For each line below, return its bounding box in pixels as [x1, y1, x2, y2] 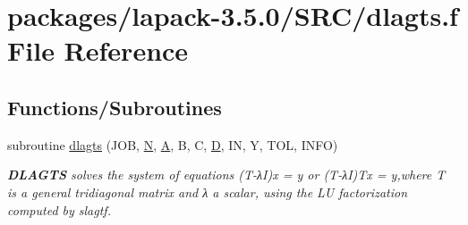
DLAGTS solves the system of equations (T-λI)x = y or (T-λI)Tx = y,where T [7, 165, 446, 184]
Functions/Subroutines [7, 93, 222, 121]
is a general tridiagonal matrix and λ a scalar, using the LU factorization [7, 182, 408, 201]
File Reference [7, 32, 189, 69]
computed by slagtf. [7, 200, 111, 219]
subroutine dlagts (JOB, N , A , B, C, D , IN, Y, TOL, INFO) [7, 135, 338, 154]
